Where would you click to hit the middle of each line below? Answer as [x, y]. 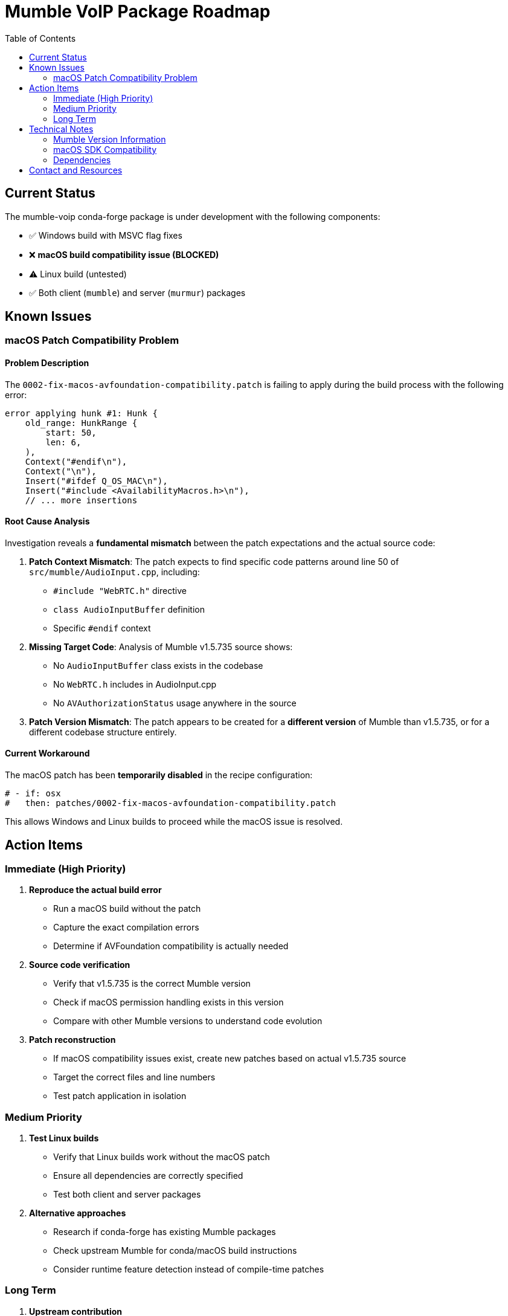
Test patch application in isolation [120, 1096]
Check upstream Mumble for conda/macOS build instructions [175, 1251]
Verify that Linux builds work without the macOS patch [162, 1157]
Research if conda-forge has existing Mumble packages [165, 1232]
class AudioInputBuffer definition [129, 609]
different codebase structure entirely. [103, 732]
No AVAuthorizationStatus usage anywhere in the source [175, 703]
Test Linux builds [64, 1138]
